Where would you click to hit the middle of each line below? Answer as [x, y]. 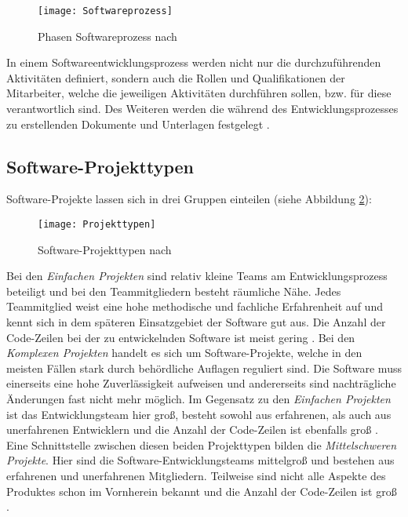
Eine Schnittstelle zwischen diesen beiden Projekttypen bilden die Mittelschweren [202, 444]
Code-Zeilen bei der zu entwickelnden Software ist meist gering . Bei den [181, 337]
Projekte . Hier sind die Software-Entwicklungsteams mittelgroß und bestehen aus [200, 460]
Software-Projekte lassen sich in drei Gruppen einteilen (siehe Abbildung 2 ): [189, 199]
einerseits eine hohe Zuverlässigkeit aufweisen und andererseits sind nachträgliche [201, 383]
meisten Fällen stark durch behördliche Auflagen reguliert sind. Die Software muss [204, 368]
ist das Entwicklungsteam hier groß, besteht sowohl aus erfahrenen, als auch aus [199, 414]
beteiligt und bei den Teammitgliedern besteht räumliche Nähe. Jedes [174, 291]
